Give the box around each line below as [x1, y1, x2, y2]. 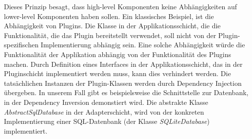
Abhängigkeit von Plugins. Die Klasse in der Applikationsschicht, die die [4, 20, 221, 31]
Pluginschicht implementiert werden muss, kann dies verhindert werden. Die [4, 68, 231, 79]
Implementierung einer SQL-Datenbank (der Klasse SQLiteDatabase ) [4, 116, 210, 126]
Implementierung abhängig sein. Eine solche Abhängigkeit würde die [40, 40, 245, 50]
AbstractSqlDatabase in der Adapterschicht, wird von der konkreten [4, 106, 204, 117]
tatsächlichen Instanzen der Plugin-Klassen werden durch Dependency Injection [4, 78, 242, 88]
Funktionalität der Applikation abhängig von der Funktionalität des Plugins [4, 49, 232, 59]
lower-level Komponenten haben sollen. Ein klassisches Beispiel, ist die [4, 11, 214, 21]
